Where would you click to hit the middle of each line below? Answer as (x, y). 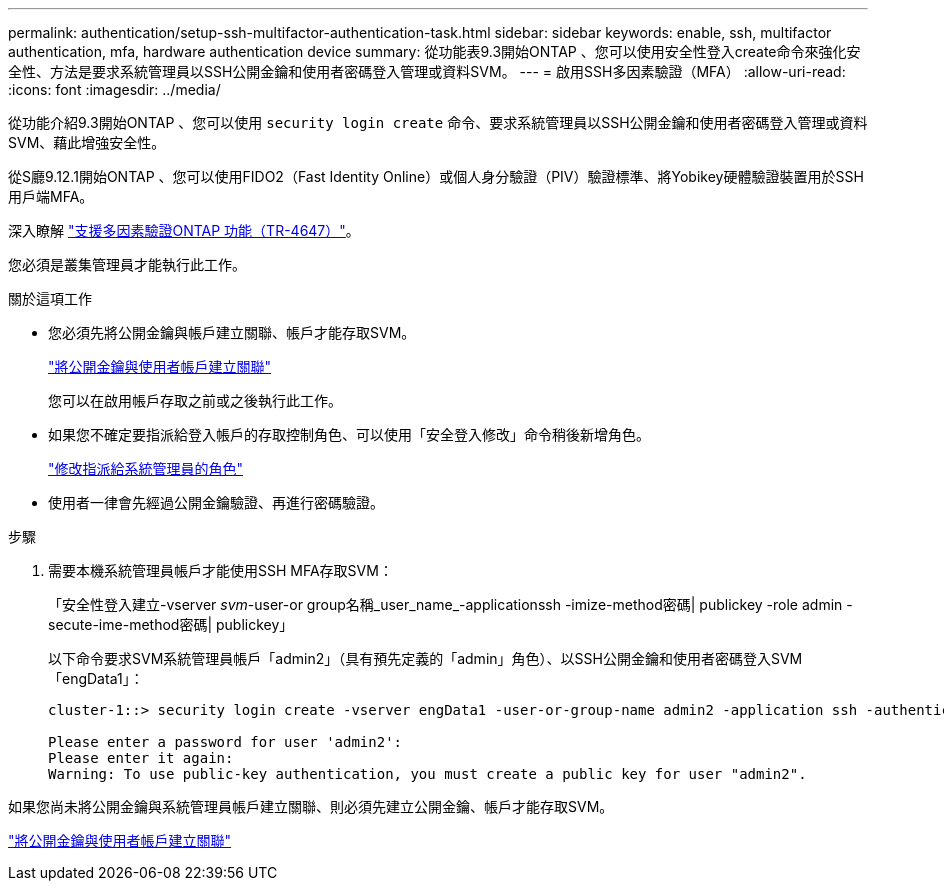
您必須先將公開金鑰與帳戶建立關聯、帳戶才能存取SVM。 (232, 332)
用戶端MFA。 (51, 196)
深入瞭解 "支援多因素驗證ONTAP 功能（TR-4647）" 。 (184, 230)
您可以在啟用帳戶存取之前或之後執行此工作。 (195, 400)
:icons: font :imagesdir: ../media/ (114, 89)
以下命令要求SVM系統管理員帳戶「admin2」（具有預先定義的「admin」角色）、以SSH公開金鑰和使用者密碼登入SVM (425, 658)
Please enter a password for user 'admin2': (225, 742)
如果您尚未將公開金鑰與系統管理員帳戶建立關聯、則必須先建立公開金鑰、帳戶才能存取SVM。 (311, 806)
